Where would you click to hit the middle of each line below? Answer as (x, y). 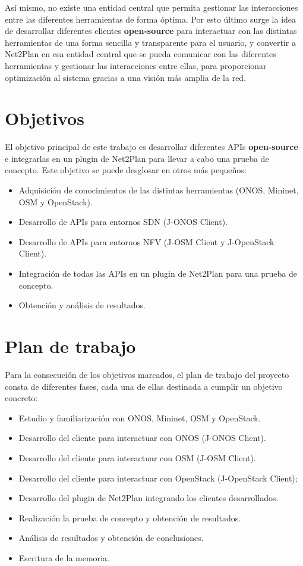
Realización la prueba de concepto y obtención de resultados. (130, 517)
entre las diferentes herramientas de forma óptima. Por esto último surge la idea (151, 19)
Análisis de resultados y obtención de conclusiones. (111, 538)
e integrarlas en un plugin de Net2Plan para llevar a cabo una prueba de (137, 158)
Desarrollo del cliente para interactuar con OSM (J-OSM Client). (137, 457)
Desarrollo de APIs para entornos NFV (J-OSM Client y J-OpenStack (146, 241)
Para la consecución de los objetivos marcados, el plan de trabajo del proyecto (147, 374)
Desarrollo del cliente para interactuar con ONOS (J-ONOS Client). (142, 438)
